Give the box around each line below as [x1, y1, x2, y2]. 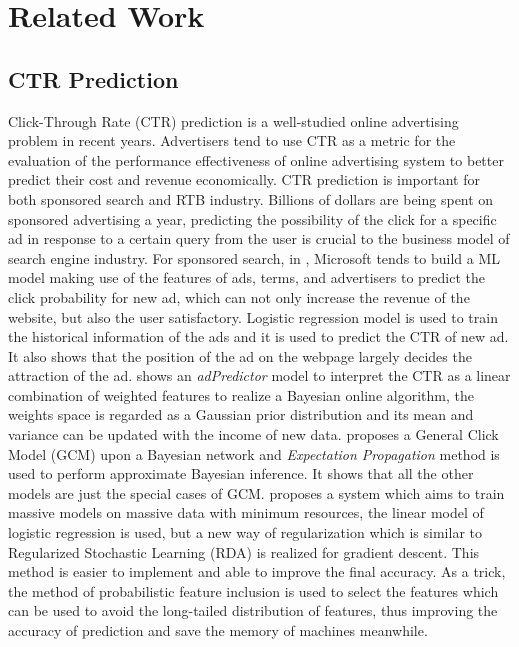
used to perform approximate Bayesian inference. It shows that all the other [8, 463, 474, 484]
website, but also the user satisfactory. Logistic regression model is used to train [8, 306, 498, 327]
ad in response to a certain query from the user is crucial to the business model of [8, 228, 510, 249]
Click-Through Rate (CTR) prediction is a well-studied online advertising [8, 110, 459, 131]
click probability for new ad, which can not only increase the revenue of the [8, 286, 470, 307]
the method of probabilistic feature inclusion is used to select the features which [8, 580, 499, 601]
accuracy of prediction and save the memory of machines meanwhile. [8, 620, 428, 641]
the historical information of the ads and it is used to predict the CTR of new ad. [8, 326, 509, 347]
